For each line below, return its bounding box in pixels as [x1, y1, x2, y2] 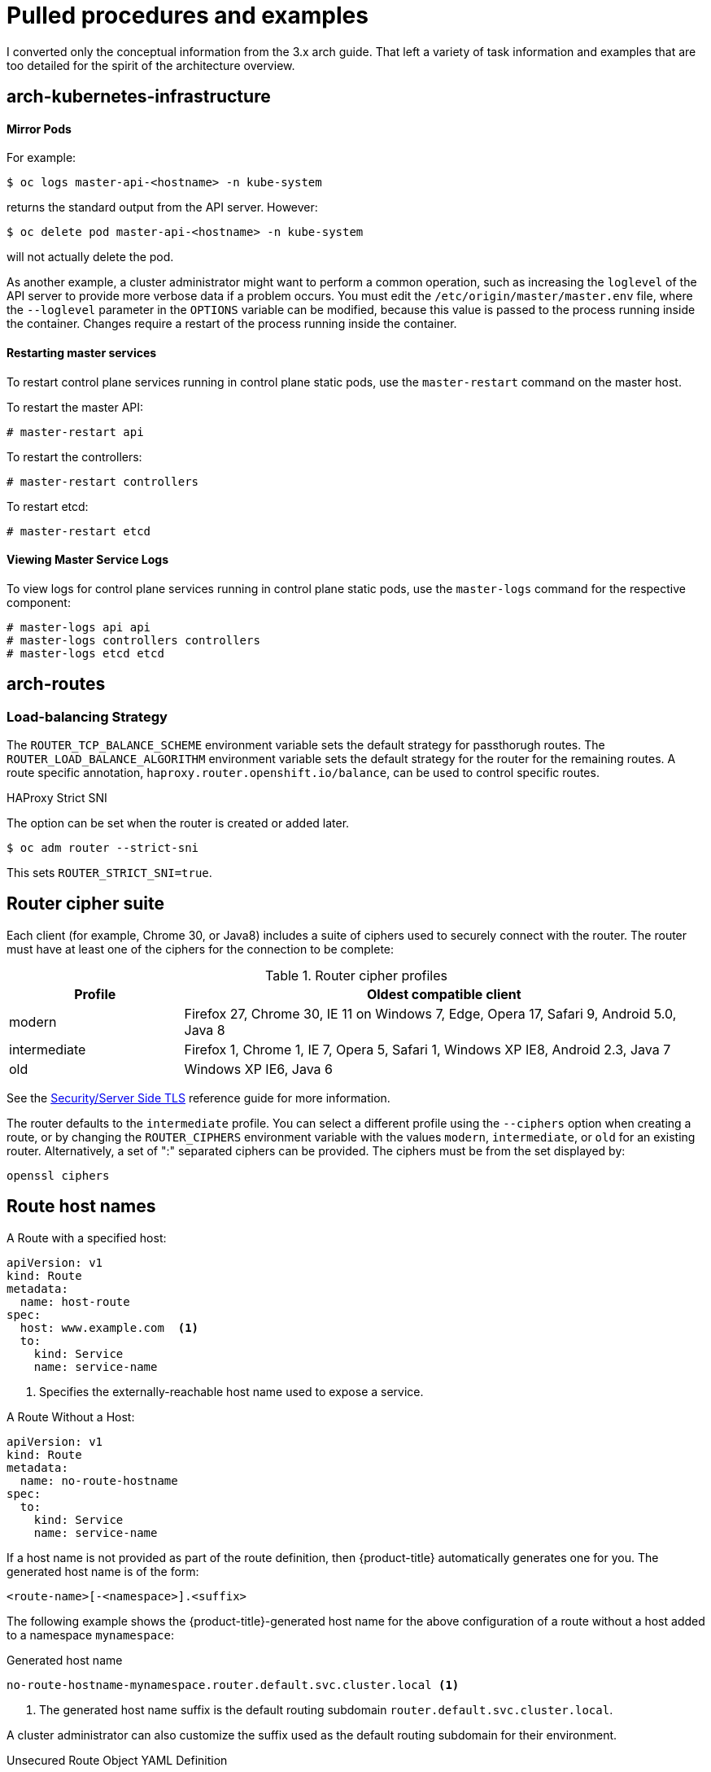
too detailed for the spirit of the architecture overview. [7, 58, 295, 72]
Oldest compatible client [366, 985, 521, 1002]
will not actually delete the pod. [7, 250, 174, 264]
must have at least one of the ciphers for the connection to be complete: [7, 941, 395, 956]
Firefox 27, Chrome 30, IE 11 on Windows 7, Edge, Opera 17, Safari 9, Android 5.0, [184, 1005, 677, 1022]
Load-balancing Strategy [7, 708, 168, 725]
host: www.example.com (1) [20, 1320, 199, 1334]
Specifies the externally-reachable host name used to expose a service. [39, 1384, 424, 1399]
